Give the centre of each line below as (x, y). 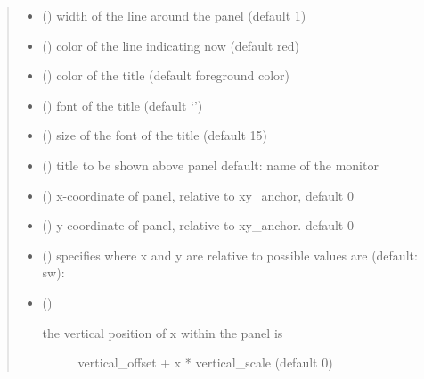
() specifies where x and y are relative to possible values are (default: (230, 255)
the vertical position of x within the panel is (163, 332)
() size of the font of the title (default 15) (155, 135)
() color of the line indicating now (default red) (171, 45)
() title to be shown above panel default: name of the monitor (210, 165)
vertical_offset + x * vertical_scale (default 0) (205, 363)
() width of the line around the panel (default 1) (174, 15)
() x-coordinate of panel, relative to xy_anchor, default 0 (198, 195)
